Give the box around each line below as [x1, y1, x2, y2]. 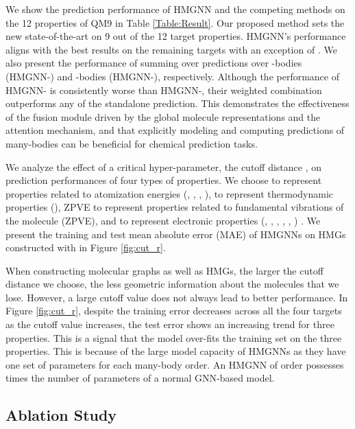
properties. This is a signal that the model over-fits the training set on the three [5, 330, 342, 345]
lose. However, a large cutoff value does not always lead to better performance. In [5, 290, 348, 304]
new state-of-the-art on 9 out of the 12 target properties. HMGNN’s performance [5, 29, 346, 43]
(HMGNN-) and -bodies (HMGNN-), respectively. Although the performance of [5, 69, 340, 83]
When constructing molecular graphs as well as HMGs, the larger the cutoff [5, 263, 323, 277]
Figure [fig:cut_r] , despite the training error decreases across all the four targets [5, 303, 342, 318]
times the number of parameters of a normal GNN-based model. [5, 371, 275, 385]
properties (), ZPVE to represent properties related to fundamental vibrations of [5, 200, 344, 214]
